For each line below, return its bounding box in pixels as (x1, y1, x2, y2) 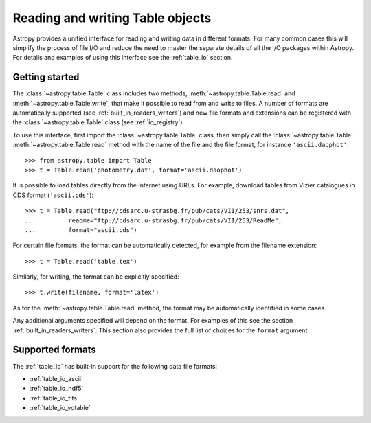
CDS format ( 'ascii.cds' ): (12, 191, 94, 199)
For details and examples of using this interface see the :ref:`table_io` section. (12, 54, 233, 62)
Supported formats (12, 344, 96, 356)
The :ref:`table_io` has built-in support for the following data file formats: (12, 362, 218, 370)
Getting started (12, 71, 80, 83)
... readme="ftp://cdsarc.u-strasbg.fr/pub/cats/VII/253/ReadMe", (25, 216, 282, 225)
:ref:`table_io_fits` (30, 393, 79, 402)
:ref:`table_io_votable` (30, 404, 91, 412)
